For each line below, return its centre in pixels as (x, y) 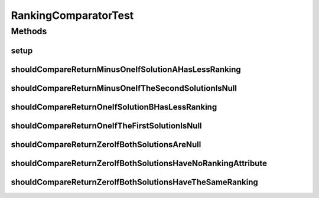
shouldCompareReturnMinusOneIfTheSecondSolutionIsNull (124, 88)
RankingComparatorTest (72, 15)
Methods (29, 31)
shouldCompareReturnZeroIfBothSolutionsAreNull (106, 144)
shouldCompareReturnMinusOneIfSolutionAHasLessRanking (126, 69)
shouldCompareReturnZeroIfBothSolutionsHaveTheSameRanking (134, 182)
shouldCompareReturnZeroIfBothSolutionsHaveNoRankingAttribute (139, 163)
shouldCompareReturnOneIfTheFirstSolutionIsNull (106, 126)
